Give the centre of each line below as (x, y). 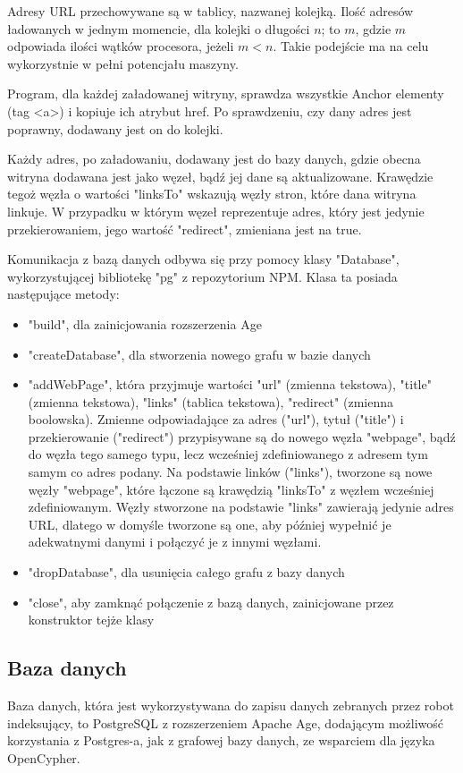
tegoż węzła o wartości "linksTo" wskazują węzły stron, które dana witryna (212, 194)
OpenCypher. (44, 757)
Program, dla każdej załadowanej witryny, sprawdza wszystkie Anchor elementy (226, 93)
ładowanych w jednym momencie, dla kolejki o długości (159, 28)
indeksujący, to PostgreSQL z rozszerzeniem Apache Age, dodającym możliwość (226, 722)
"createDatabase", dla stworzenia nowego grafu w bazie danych (199, 354)
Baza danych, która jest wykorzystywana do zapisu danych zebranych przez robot (231, 705)
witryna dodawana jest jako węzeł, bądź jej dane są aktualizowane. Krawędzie (220, 176)
